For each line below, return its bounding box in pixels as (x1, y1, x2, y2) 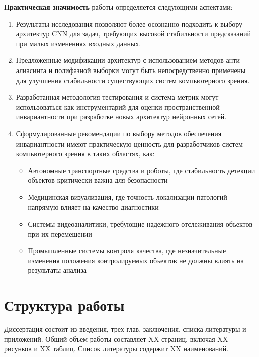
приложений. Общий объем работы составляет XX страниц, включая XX (4, 333, 228, 344)
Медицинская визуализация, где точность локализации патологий (28, 191, 227, 202)
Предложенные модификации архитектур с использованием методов (16, 55, 224, 65)
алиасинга (16, 64, 46, 75)
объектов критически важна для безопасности (28, 175, 168, 185)
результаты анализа (28, 265, 87, 275)
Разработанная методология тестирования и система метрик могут (16, 92, 219, 102)
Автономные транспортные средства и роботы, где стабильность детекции (28, 165, 255, 175)
